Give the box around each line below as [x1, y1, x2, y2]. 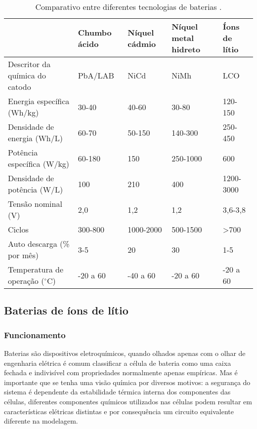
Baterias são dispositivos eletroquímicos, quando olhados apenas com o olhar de [4, 348, 246, 358]
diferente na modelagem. [4, 416, 78, 426]
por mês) [8, 249, 39, 261]
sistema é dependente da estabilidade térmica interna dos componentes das [4, 387, 231, 397]
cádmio [128, 38, 156, 49]
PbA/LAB [78, 70, 114, 81]
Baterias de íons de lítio [4, 303, 128, 318]
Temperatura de [8, 264, 64, 275]
